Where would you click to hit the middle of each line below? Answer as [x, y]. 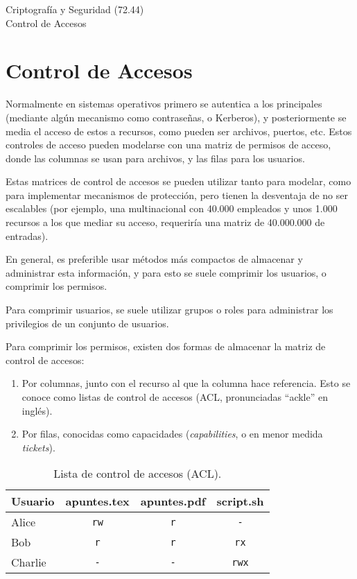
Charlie [29, 562]
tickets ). [38, 447]
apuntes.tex [97, 501]
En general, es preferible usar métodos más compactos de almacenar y [154, 259]
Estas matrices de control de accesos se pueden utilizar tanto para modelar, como [178, 181]
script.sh [240, 501]
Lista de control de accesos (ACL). [138, 474]
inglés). [37, 410]
